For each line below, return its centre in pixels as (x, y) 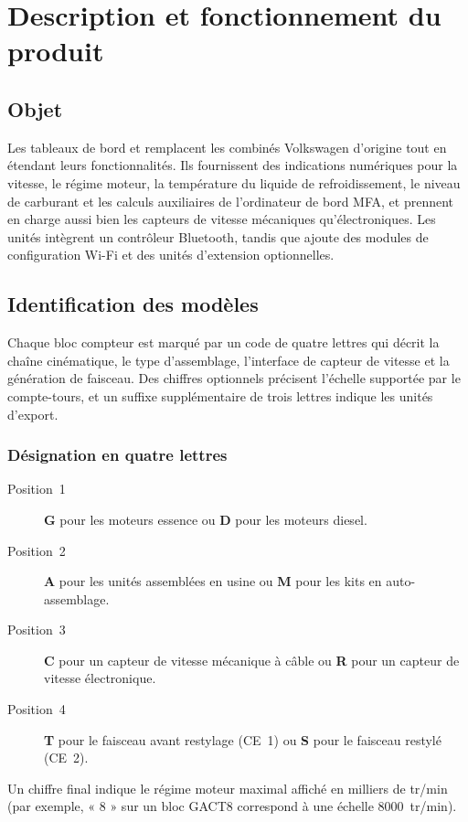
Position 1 (37, 489)
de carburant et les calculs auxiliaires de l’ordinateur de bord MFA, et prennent (231, 201)
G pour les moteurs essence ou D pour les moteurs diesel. (206, 519)
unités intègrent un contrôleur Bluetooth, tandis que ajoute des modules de (218, 236)
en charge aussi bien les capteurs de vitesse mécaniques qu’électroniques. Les (222, 219)
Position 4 (37, 709)
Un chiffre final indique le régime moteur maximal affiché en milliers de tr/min (228, 788)
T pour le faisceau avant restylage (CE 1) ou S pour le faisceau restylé (243, 739)
